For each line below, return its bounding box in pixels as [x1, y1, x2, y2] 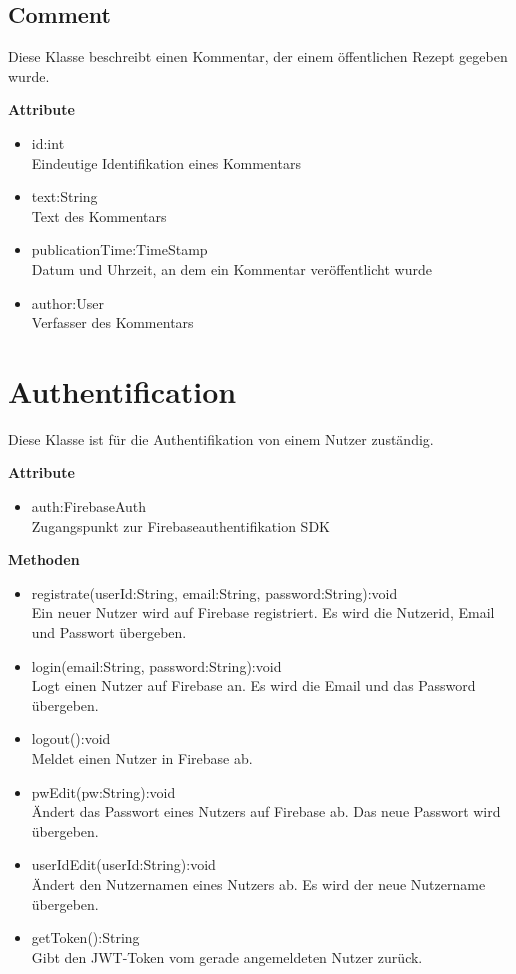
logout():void [31, 728, 111, 749]
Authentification [8, 370, 237, 411]
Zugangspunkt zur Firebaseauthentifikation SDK [31, 515, 330, 536]
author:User [31, 292, 104, 313]
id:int [31, 132, 65, 153]
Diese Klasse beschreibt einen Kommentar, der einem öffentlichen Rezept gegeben [8, 46, 508, 67]
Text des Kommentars [31, 205, 167, 226]
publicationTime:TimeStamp [31, 239, 208, 260]
